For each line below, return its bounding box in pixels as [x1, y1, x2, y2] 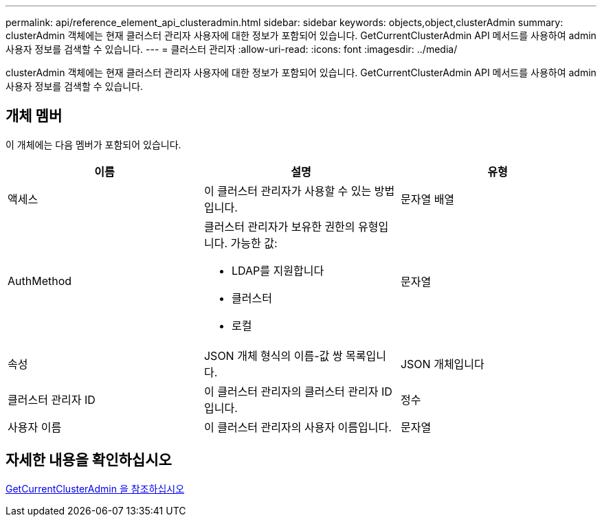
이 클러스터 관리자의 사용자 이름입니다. [203, 420, 392, 434]
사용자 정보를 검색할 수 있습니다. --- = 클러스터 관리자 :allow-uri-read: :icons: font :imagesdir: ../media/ [5, 43, 458, 55]
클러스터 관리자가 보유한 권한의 [203, 219, 355, 234]
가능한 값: [230, 236, 278, 250]
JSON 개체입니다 [400, 356, 484, 371]
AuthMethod [8, 273, 72, 288]
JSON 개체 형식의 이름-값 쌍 [203, 348, 343, 363]
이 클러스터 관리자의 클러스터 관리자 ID [203, 384, 392, 398]
